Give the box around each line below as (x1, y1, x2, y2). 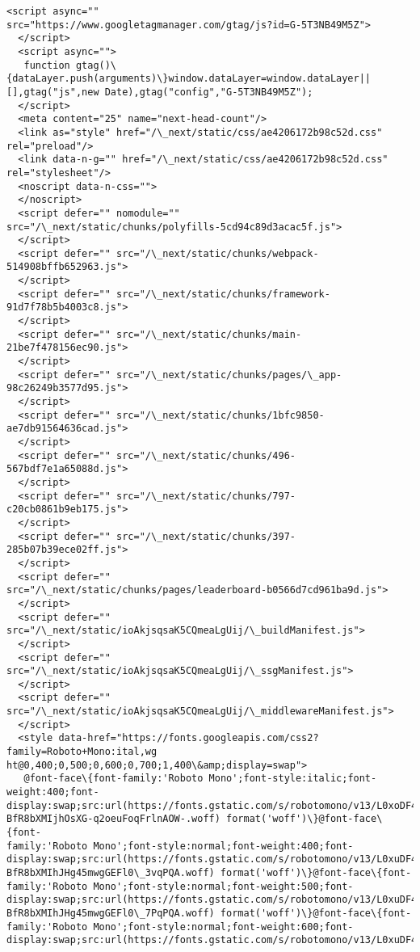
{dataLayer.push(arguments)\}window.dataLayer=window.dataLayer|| (6, 73, 372, 85)
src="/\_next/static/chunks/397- (116, 530, 296, 542)
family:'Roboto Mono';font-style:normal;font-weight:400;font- (6, 840, 354, 852)
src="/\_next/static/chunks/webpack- (116, 247, 319, 259)
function (23, 59, 70, 71)
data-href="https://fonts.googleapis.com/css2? (58, 732, 319, 744)
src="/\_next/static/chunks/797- (116, 490, 296, 502)
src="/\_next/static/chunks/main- (116, 328, 302, 340)
